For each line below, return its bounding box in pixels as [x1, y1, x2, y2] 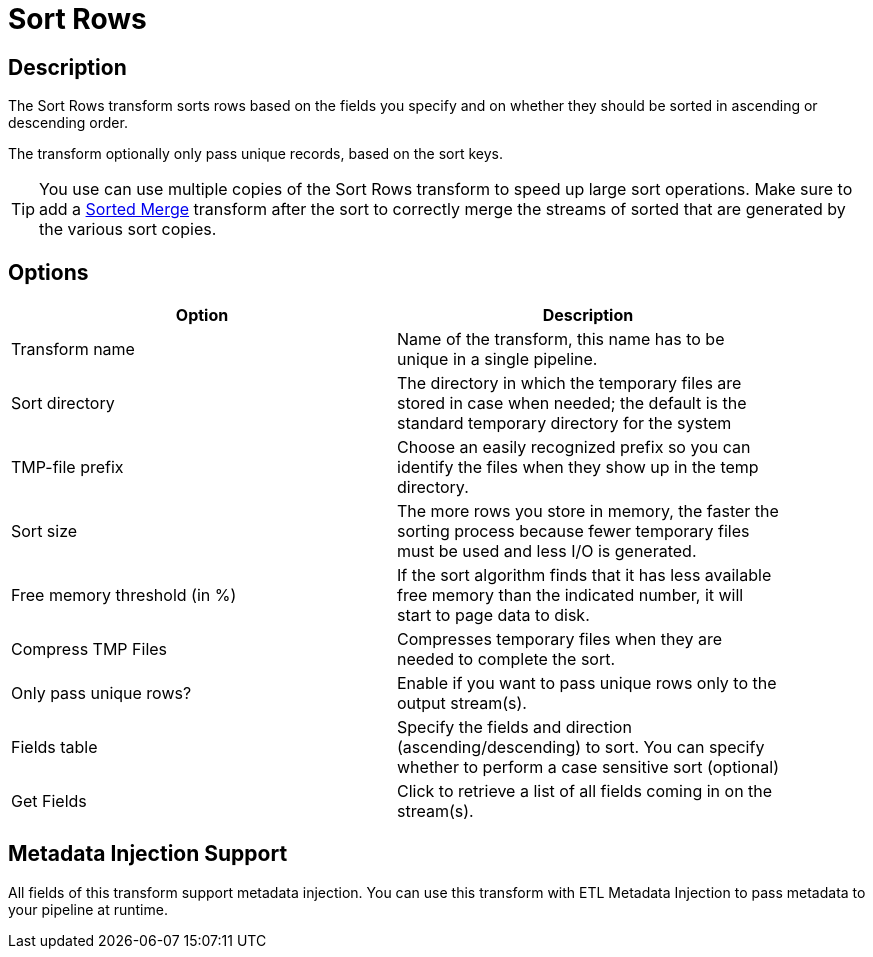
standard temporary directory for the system [397, 413, 732, 434]
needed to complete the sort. [397, 649, 616, 670]
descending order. [8, 114, 128, 132]
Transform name [11, 339, 135, 360]
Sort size [11, 521, 78, 542]
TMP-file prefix [11, 457, 124, 478]
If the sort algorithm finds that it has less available [397, 565, 772, 586]
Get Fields [11, 791, 87, 812]
